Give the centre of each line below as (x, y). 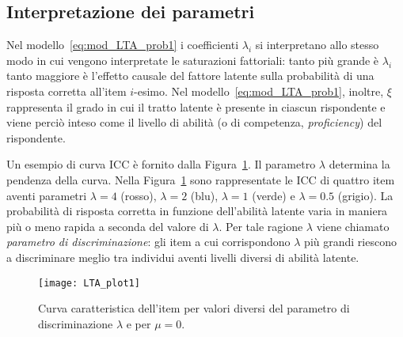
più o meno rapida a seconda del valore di (108, 226)
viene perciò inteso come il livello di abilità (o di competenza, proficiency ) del (194, 122)
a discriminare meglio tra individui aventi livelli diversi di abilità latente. (183, 257)
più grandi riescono (350, 242)
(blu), (204, 195)
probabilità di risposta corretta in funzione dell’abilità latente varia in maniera (197, 211)
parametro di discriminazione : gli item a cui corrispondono (148, 242)
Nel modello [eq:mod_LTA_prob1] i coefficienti (123, 45)
